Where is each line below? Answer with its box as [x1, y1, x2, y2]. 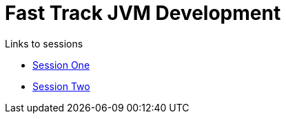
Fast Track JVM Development [5, 1, 281, 25]
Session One [32, 58, 90, 71]
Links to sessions [5, 37, 83, 50]
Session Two [32, 80, 90, 92]
